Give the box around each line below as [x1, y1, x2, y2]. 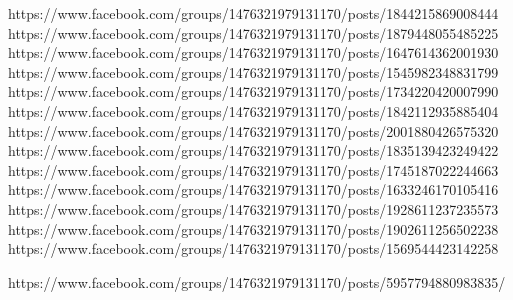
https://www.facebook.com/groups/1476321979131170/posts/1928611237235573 [8, 198, 499, 219]
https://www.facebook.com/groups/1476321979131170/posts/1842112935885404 [8, 100, 499, 121]
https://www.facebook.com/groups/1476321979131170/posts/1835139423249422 [8, 140, 499, 161]
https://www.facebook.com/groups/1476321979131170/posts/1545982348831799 [8, 61, 499, 82]
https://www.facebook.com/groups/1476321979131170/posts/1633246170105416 [8, 179, 499, 200]
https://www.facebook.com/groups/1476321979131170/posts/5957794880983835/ [8, 271, 506, 292]
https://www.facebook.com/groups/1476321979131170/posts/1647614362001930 [8, 42, 499, 63]
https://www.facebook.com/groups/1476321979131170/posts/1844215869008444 [8, 3, 499, 23]
